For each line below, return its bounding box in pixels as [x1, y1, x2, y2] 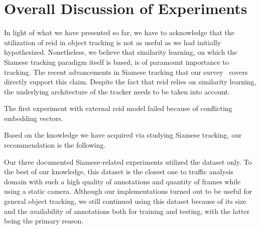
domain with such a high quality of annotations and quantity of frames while [4, 176, 241, 186]
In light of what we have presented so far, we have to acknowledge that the [4, 27, 235, 38]
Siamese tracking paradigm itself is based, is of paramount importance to [4, 56, 229, 67]
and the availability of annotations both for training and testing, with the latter [4, 205, 250, 216]
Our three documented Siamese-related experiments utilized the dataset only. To [4, 156, 252, 167]
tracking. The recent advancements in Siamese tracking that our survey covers [4, 66, 248, 77]
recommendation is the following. [4, 140, 106, 150]
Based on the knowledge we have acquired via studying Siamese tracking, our [4, 130, 242, 140]
